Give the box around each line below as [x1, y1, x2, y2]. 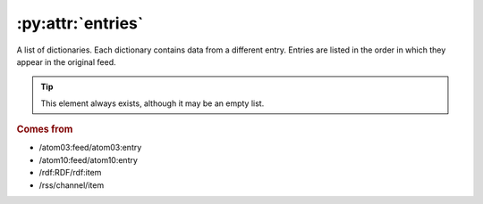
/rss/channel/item [38, 179, 105, 191]
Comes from [16, 123, 73, 135]
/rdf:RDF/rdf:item [38, 167, 102, 178]
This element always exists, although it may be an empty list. [40, 98, 265, 109]
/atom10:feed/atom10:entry [38, 154, 139, 165]
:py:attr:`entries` [16, 13, 144, 33]
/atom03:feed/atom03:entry [38, 143, 142, 153]
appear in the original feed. [16, 56, 116, 67]
